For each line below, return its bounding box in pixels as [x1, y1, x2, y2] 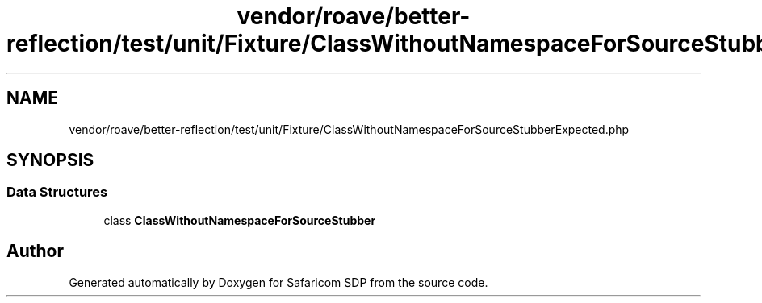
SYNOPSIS [6, 150, 94, 171]
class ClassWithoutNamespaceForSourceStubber [103, 213, 376, 227]
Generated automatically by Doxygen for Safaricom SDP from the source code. [69, 275, 488, 289]
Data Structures [6, 184, 108, 201]
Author [6, 241, 64, 262]
